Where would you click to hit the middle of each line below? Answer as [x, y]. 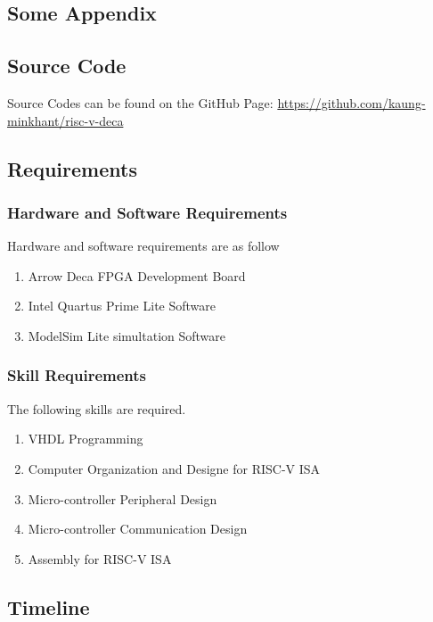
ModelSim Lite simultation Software [127, 335]
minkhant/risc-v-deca [65, 120]
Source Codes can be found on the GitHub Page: [140, 102]
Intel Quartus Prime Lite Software [122, 306]
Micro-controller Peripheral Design [123, 498]
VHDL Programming [86, 439]
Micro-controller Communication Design [138, 529]
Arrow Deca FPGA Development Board [137, 275]
